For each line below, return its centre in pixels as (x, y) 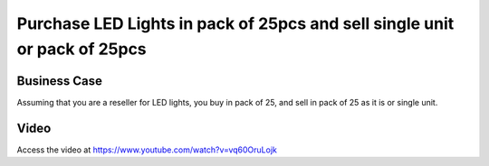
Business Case (60, 81)
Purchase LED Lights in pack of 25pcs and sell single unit (235, 23)
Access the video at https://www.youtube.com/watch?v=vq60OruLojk (147, 150)
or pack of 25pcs (81, 49)
